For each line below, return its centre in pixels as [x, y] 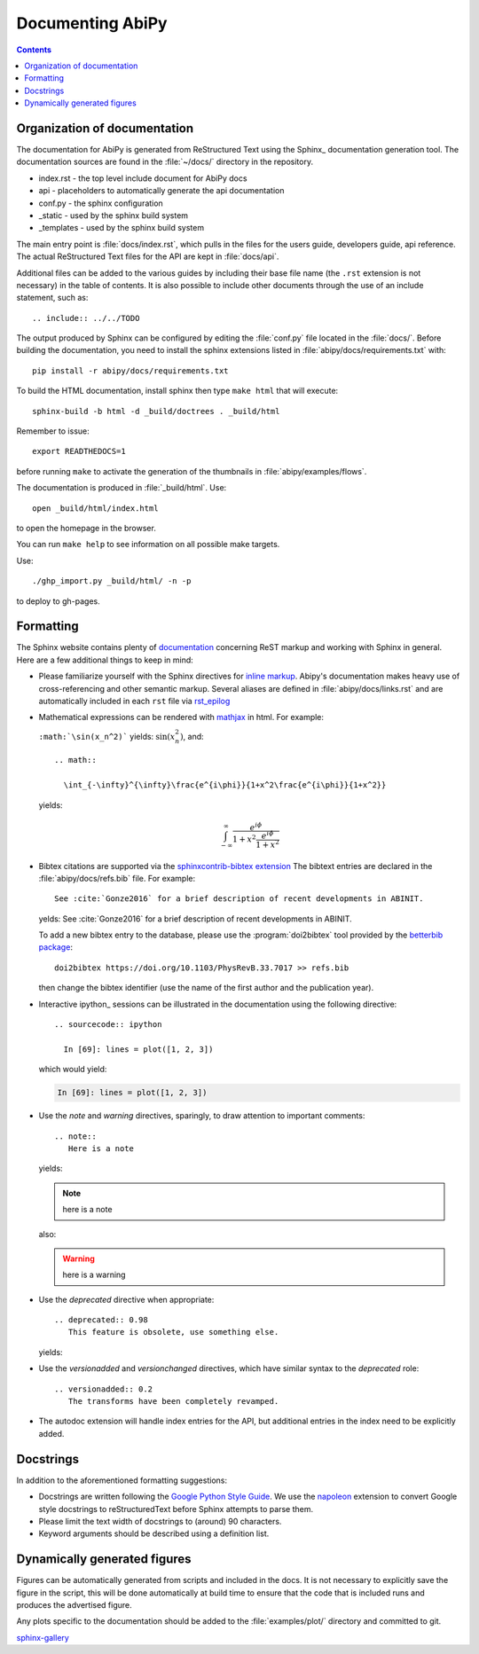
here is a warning [94, 1275]
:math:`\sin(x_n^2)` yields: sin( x [107, 736]
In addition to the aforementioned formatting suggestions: [122, 1480]
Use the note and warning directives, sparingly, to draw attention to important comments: [202, 1116]
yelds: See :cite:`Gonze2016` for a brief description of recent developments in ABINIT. [195, 919]
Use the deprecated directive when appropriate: [126, 1299]
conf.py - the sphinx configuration [101, 203]
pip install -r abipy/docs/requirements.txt [131, 371]
